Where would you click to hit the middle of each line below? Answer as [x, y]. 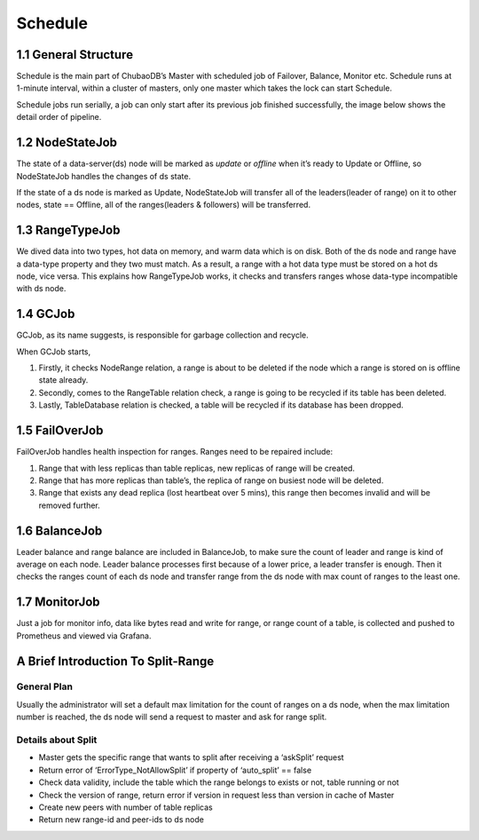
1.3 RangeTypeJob [68, 230]
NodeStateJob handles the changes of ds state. [103, 176]
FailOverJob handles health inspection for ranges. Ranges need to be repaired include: [175, 452]
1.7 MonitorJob [59, 602]
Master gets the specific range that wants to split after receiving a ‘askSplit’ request [192, 757]
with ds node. [41, 289]
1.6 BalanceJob [59, 531]
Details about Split [57, 740]
